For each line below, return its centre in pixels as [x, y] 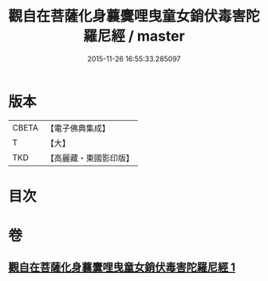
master [161, 36]
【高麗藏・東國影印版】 [90, 158]
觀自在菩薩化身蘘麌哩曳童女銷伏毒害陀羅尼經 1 [122, 267]
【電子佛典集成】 [78, 128]
